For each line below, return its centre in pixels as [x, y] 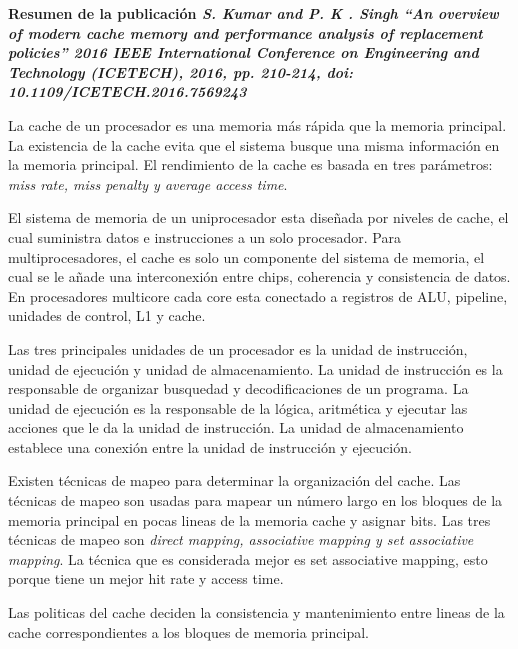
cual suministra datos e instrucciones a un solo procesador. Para [204, 236]
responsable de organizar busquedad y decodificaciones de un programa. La [238, 388]
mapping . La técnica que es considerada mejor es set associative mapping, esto [248, 558]
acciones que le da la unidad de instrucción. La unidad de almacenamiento [236, 427]
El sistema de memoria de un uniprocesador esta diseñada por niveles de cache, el [258, 217]
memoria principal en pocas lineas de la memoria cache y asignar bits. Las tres [249, 519]
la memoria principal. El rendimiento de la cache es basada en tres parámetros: [250, 164]
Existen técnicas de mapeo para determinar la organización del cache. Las [234, 480]
